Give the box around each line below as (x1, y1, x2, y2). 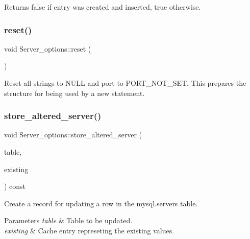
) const (4, 181, 26, 192)
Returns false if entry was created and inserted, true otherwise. (4, 2, 201, 12)
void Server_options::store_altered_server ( (4, 129, 142, 140)
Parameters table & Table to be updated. (4, 215, 133, 226)
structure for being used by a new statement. (4, 87, 145, 98)
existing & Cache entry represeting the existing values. (4, 225, 174, 235)
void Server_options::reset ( (4, 43, 91, 54)
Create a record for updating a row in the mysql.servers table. (4, 198, 198, 208)
